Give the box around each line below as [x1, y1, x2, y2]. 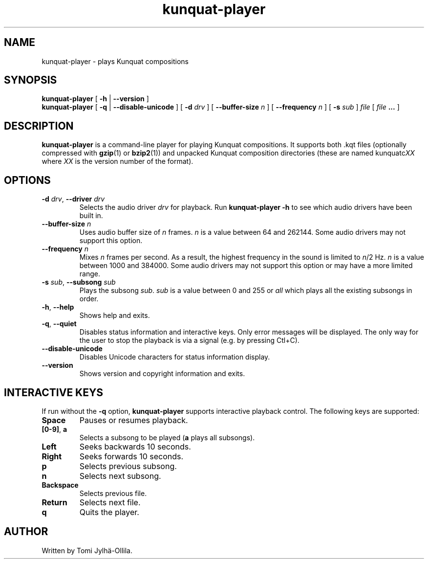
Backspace [42, 480, 79, 489]
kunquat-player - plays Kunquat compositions [42, 57, 189, 66]
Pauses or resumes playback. [79, 415, 188, 425]
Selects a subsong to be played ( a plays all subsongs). [79, 433, 255, 442]
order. [79, 294, 99, 303]
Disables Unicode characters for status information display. [79, 353, 270, 361]
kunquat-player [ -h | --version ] [42, 94, 149, 103]
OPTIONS [4, 174, 51, 186]
